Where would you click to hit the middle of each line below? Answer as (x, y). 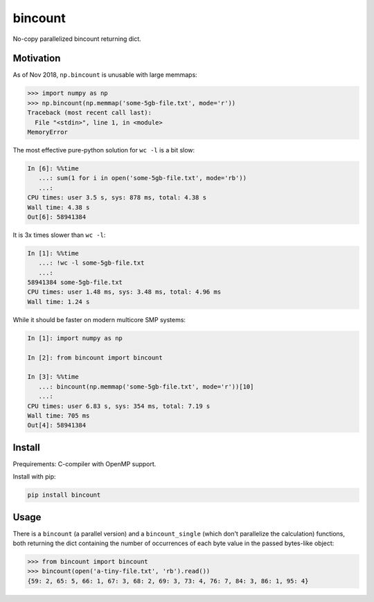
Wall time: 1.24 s (59, 302)
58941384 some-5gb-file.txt (75, 283)
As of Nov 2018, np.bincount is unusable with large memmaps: (105, 75)
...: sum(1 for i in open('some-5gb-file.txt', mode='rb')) (143, 178)
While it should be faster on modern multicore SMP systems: (99, 319)
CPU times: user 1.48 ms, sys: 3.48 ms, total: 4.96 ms (124, 292)
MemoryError (48, 132)
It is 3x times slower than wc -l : (59, 235)
